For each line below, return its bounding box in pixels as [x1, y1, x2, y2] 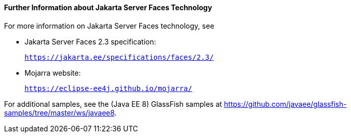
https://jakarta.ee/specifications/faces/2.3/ [24, 53, 214, 61]
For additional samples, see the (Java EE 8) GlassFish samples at [4, 99, 222, 108]
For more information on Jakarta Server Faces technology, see [4, 21, 214, 30]
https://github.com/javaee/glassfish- [224, 99, 347, 108]
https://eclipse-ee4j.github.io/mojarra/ [24, 84, 192, 93]
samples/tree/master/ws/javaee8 [4, 108, 115, 117]
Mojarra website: [24, 68, 81, 77]
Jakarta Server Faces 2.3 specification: [24, 37, 156, 46]
